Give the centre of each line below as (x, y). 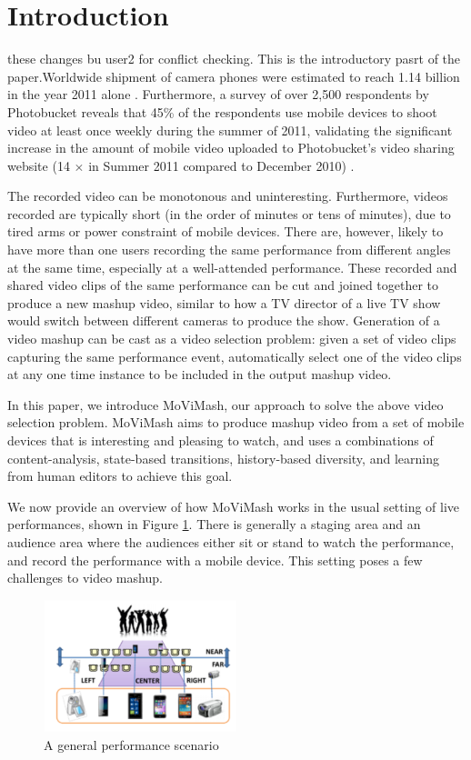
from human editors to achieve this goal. (120, 476)
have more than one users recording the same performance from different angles (229, 250)
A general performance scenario (131, 745)
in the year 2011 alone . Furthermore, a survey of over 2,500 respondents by (218, 94)
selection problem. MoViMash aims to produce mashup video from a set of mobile (236, 422)
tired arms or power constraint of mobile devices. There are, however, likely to (225, 231)
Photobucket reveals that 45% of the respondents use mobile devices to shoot (222, 111)
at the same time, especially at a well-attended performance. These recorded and (232, 267)
